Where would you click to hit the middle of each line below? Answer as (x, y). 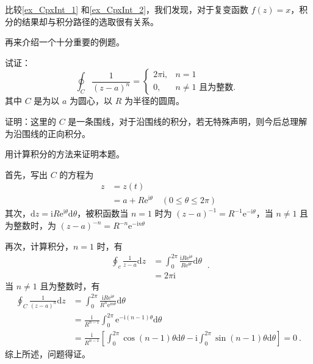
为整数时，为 (31, 225)
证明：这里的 (31, 121)
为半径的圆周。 (155, 101)
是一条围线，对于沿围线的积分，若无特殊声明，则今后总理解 (188, 121)
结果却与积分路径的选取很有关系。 (90, 21)
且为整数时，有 (70, 285)
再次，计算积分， (39, 246)
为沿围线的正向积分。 (48, 133)
